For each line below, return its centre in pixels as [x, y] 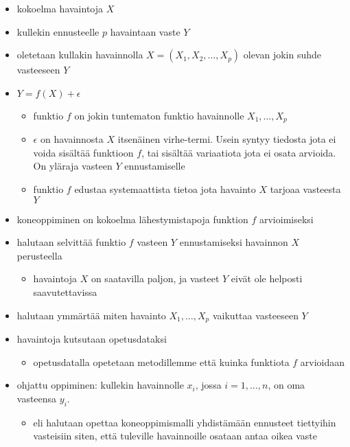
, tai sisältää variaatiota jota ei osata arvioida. [239, 152]
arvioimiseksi [286, 219]
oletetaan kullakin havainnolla [80, 55]
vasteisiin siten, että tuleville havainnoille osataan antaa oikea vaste [175, 436]
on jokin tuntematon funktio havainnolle [159, 115]
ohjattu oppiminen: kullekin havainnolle [100, 385]
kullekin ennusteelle [58, 31]
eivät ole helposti [267, 278]
